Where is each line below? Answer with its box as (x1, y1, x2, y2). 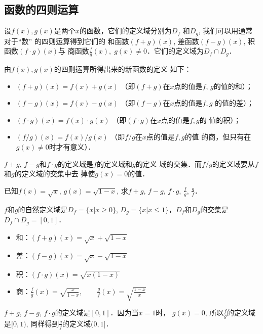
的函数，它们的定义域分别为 (79, 25, 172, 36)
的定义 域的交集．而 (135, 158, 202, 169)
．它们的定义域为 (147, 45, 204, 56)
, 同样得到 (26, 318, 59, 328)
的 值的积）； (199, 114, 241, 125)
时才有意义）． (49, 141, 95, 152)
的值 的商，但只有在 (184, 131, 251, 142)
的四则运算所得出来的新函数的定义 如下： (54, 64, 192, 74)
